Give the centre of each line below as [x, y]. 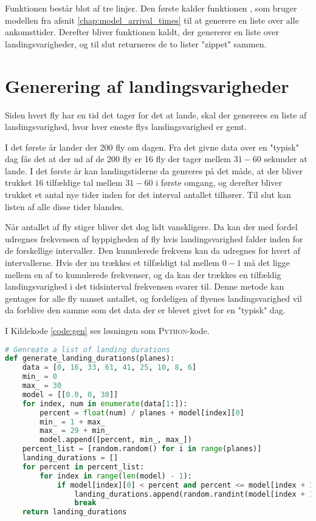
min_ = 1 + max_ [72, 422]
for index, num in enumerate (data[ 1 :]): [105, 404]
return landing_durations [74, 512]
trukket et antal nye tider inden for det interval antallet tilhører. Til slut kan [148, 195]
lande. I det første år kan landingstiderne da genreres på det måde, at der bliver [154, 170]
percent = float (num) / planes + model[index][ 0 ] [142, 413]
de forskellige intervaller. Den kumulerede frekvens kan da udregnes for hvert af [153, 250]
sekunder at [286, 159]
